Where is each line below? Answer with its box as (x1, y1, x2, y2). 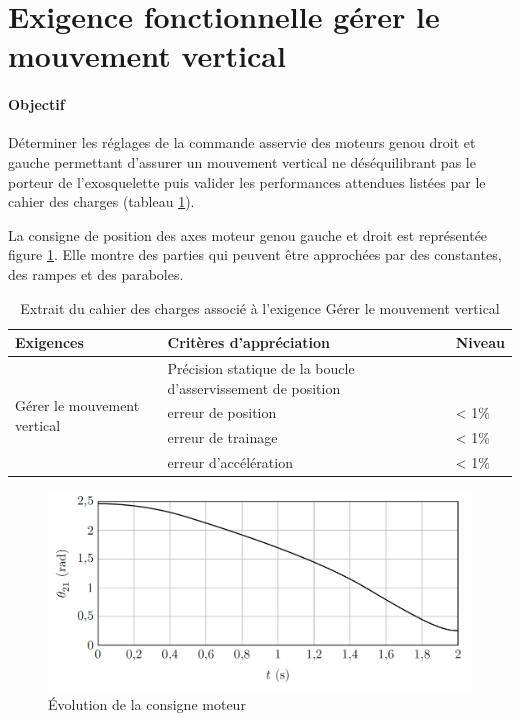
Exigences (15, 332, 84, 353)
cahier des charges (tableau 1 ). (8, 191, 195, 212)
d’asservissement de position (167, 377, 341, 398)
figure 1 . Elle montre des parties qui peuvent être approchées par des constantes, (8, 244, 502, 265)
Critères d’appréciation (167, 332, 330, 353)
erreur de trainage (167, 427, 278, 448)
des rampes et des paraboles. (8, 263, 184, 284)
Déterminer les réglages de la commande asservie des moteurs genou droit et (8, 132, 476, 153)
